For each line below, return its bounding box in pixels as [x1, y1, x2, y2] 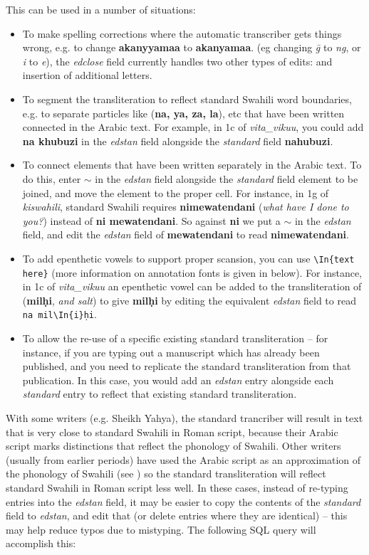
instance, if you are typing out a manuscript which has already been [22, 344, 320, 359]
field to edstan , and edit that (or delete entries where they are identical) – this [6, 508, 348, 523]
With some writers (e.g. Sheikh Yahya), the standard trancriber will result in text [6, 411, 363, 425]
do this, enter [22, 171, 81, 186]
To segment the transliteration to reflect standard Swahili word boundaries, [22, 91, 352, 106]
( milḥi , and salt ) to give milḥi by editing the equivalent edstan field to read [22, 292, 356, 307]
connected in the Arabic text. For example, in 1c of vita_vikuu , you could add [22, 120, 364, 134]
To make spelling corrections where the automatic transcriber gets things [22, 26, 342, 41]
